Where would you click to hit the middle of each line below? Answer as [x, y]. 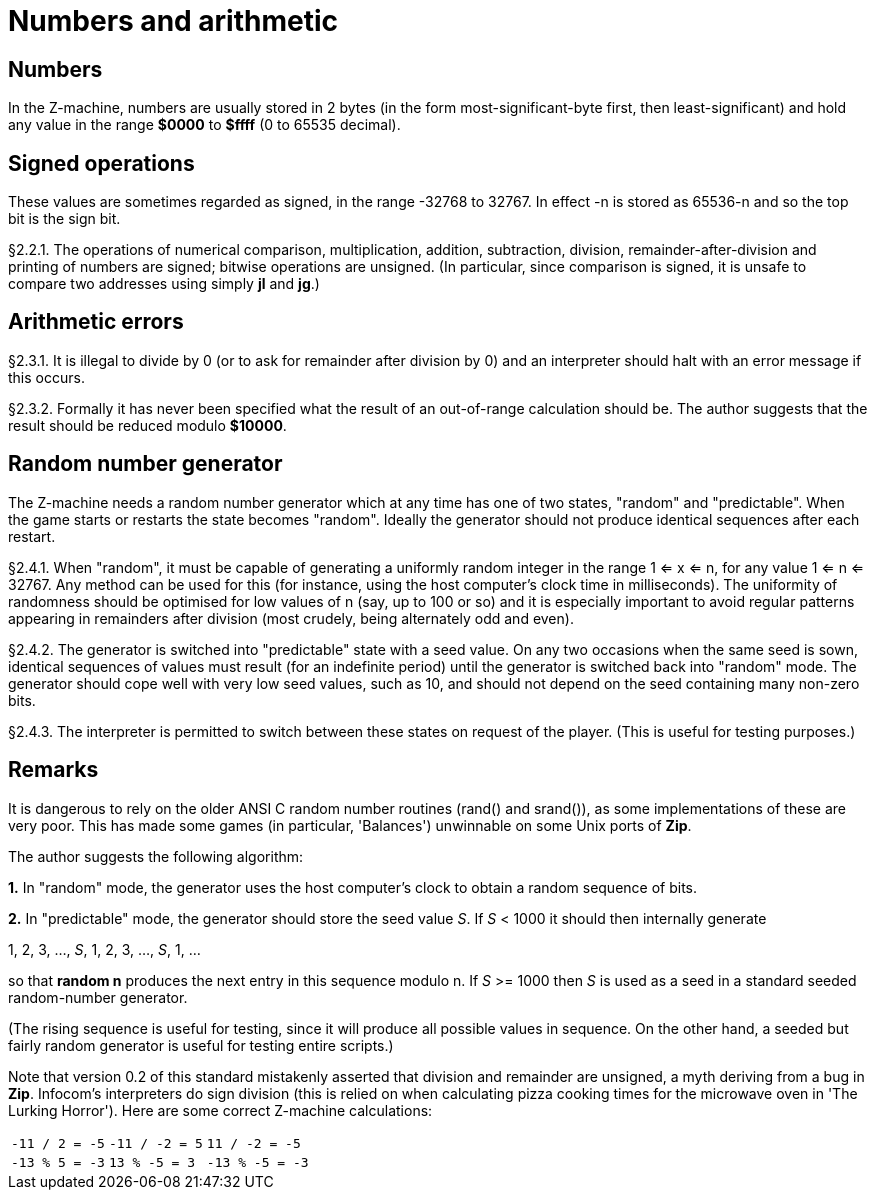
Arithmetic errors [96, 322]
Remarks [53, 770]
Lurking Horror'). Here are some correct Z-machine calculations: [220, 1110]
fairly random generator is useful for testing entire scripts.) [201, 1045]
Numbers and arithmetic [173, 21]
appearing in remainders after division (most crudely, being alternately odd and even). [291, 618]
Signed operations [101, 163]
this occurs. [46, 377]
